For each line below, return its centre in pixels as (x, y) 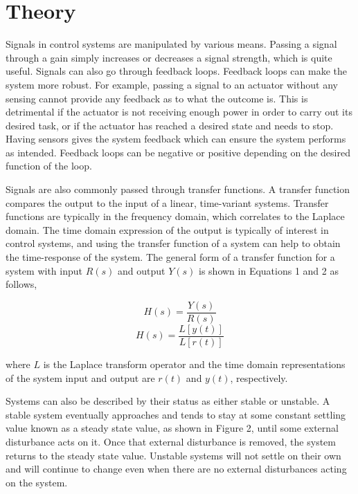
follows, (21, 284)
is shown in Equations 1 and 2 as (269, 270)
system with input (44, 270)
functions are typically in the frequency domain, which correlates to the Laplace (175, 216)
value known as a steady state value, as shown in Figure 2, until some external (172, 428)
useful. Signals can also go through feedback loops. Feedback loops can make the (176, 71)
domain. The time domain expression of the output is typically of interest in (167, 229)
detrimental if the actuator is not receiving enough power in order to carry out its (179, 112)
